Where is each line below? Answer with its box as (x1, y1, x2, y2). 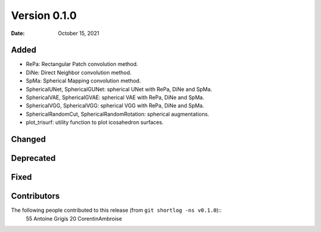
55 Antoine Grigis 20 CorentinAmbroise (26, 215, 122, 222)
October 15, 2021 (58, 30, 99, 37)
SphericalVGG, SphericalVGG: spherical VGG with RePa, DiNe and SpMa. (26, 102, 204, 109)
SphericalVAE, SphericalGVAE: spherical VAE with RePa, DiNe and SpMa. (26, 94, 204, 101)
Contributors (11, 191, 60, 201)
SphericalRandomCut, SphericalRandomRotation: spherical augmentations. (26, 110, 209, 117)
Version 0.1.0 (11, 9, 77, 22)
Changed (11, 134, 46, 144)
